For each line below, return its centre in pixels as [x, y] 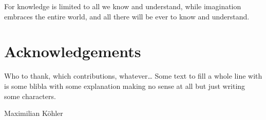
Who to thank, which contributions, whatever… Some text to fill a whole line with [133, 76]
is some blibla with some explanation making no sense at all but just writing [125, 86]
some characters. [30, 96]
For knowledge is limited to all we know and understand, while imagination [123, 6]
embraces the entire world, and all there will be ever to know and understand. [127, 16]
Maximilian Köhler [34, 113]
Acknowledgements [73, 51]
